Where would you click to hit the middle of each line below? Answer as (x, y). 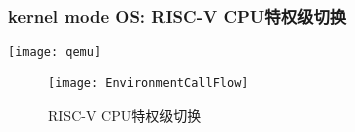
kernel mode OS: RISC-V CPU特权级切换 (177, 15)
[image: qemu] (55, 52)
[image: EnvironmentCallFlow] (148, 82)
